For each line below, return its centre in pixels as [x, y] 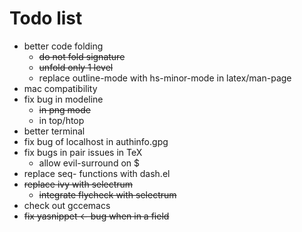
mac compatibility [60, 88]
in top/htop [61, 120]
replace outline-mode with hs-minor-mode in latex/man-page [165, 78]
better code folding [63, 46]
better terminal [54, 131]
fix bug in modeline [63, 99]
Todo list [46, 18]
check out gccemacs [67, 205]
